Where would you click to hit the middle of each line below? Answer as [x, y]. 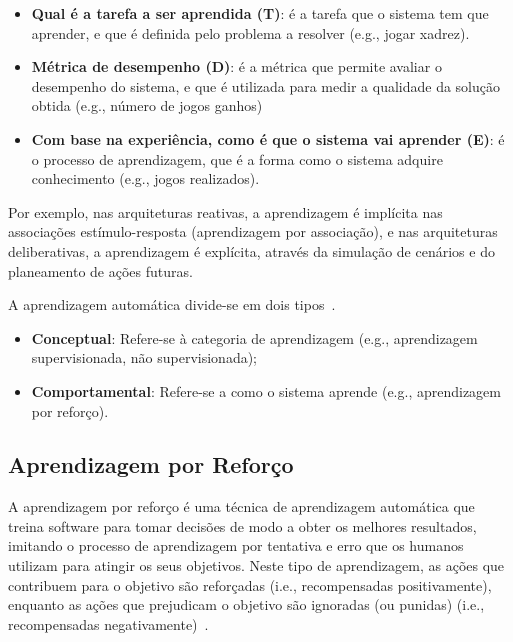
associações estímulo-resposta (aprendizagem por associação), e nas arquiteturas [253, 231]
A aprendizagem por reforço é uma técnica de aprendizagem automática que [241, 506]
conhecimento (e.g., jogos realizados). [145, 178]
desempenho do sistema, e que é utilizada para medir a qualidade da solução [265, 85]
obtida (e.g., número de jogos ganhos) [147, 105]
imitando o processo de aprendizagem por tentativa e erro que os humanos [236, 545]
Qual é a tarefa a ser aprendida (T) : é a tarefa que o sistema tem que [260, 13]
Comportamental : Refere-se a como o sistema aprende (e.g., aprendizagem [266, 390]
